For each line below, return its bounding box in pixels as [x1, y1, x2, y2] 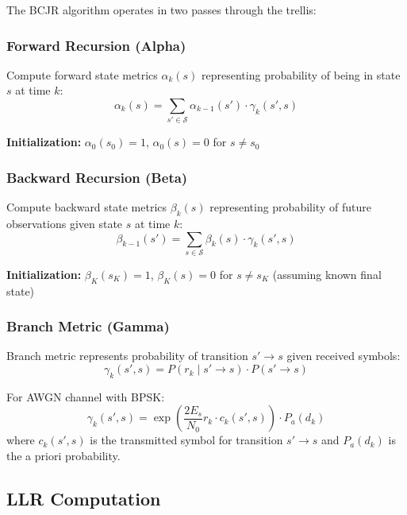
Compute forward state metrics [6, 66, 158, 83]
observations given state [6, 215, 123, 231]
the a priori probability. [6, 447, 121, 464]
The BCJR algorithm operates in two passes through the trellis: [6, 2, 317, 17]
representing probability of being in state [202, 66, 401, 83]
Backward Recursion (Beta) [6, 167, 188, 187]
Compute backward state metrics [6, 199, 167, 215]
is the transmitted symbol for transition [90, 432, 283, 448]
